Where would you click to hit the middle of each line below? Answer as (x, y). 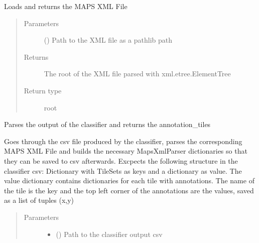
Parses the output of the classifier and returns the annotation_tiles (107, 124)
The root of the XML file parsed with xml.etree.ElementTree (137, 74)
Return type (43, 90)
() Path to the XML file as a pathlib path (108, 40)
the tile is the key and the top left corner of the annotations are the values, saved (129, 190)
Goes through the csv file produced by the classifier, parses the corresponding (123, 141)
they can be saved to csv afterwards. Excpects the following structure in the (121, 160)
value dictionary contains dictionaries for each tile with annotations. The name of (129, 180)
